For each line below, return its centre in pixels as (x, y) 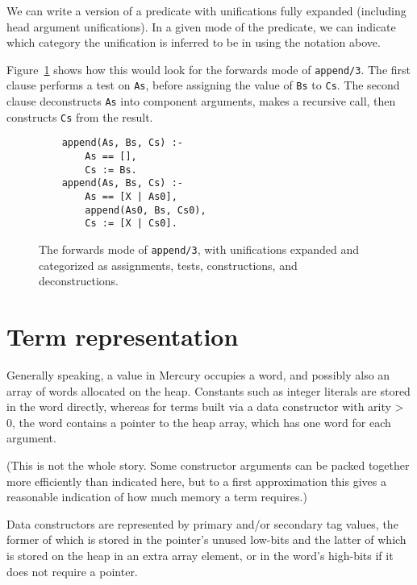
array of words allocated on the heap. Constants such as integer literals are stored (208, 390)
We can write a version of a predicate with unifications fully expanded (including (206, 10)
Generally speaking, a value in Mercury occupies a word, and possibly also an (198, 374)
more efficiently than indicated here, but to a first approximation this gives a (196, 481)
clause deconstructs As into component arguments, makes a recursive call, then (201, 101)
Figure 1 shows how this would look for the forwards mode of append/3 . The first (209, 69)
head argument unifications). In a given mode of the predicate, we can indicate (201, 26)
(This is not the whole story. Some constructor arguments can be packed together (208, 465)
